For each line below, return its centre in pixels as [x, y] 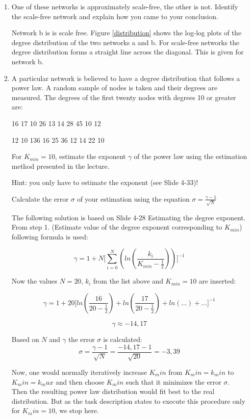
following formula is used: [50, 236]
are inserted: [217, 281]
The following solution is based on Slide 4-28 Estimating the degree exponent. [128, 217]
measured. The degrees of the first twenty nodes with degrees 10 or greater [124, 97]
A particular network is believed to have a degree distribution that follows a [126, 78]
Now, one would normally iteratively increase [79, 372]
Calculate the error [40, 198]
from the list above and [128, 281]
